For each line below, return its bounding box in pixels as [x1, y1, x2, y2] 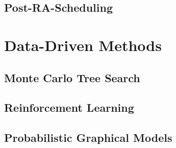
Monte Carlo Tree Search [4, 69, 140, 85]
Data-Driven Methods [4, 34, 162, 55]
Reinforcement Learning [4, 100, 134, 115]
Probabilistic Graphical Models [4, 130, 172, 145]
